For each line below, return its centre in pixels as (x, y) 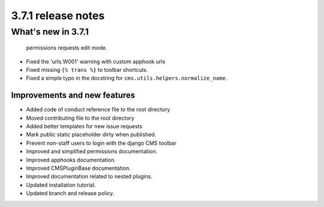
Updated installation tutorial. (61, 185)
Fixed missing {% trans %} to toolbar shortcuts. (87, 69)
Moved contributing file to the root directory (80, 118)
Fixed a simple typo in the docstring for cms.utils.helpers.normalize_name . (127, 78)
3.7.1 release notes (58, 16)
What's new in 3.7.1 (50, 32)
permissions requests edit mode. (67, 48)
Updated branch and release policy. (70, 193)
